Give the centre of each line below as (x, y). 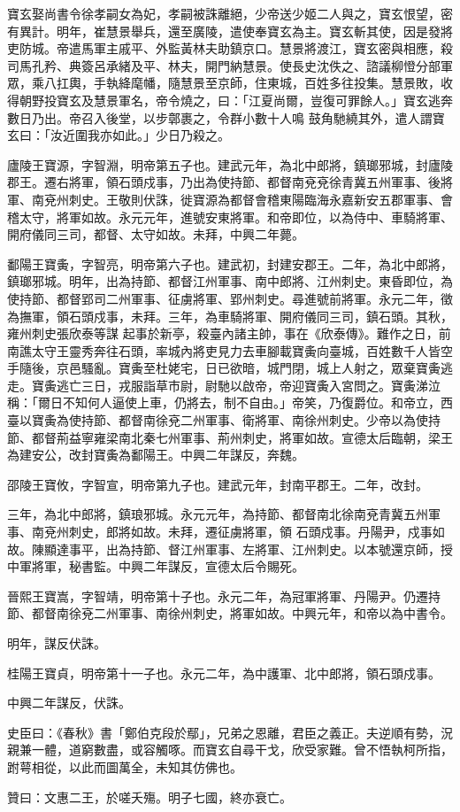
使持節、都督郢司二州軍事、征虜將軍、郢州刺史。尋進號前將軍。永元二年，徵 (230, 298)
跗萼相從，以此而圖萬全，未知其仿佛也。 (125, 766)
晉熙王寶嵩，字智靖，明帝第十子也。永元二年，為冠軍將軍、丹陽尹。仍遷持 (224, 595)
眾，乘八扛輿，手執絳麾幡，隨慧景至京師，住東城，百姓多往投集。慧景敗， (224, 83)
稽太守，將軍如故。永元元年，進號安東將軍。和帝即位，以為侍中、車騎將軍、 (230, 217)
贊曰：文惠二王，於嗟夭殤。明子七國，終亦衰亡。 (149, 797)
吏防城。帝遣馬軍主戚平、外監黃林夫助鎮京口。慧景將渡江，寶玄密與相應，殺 (230, 48)
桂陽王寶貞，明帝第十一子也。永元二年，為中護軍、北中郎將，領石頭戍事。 (224, 673)
